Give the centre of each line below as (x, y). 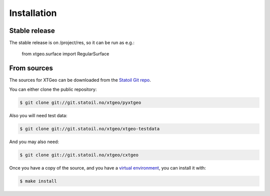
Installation (33, 13)
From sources (31, 68)
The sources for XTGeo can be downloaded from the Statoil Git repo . (80, 80)
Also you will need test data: (38, 115)
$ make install (38, 181)
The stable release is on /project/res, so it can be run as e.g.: (72, 43)
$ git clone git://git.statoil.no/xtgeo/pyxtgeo (80, 102)
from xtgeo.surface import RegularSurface (65, 54)
